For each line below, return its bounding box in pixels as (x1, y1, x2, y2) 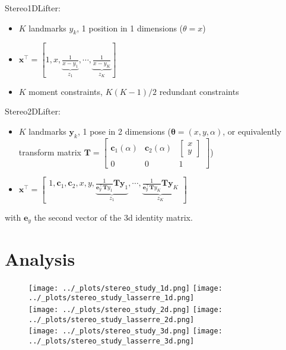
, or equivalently (223, 125, 282, 137)
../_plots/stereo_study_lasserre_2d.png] (28, 315, 195, 324)
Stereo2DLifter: (5, 105, 61, 117)
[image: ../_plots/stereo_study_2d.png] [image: (28, 305, 223, 314)
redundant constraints (159, 85, 239, 97)
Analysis (5, 246, 75, 271)
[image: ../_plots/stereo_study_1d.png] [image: (28, 284, 223, 292)
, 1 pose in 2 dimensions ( (77, 125, 171, 137)
